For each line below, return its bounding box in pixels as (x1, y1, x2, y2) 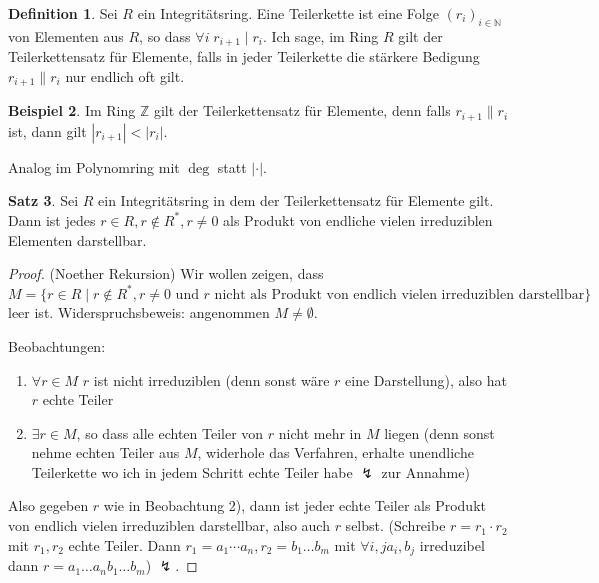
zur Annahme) (381, 461, 470, 482)
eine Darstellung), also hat (345, 369, 507, 390)
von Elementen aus (8, 25, 124, 46)
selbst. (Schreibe (345, 515, 446, 536)
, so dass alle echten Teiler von (76, 422, 264, 443)
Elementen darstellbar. (8, 229, 147, 250)
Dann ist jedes (8, 209, 96, 230)
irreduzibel (419, 534, 485, 555)
